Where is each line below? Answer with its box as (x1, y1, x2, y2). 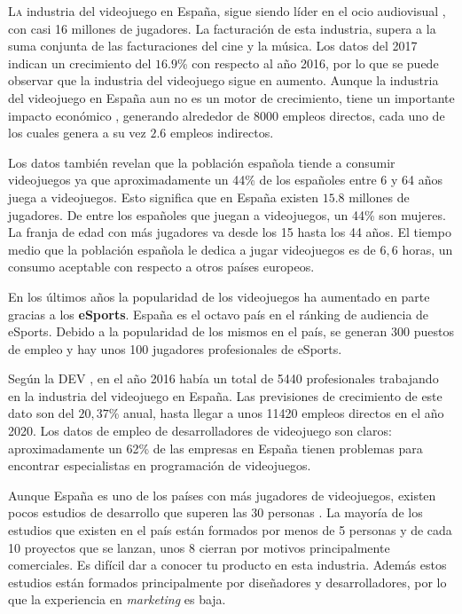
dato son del (8, 404, 74, 422)
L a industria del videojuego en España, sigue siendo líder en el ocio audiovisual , (8, 2, 446, 20)
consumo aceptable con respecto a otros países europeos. (8, 257, 315, 276)
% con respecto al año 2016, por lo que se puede (177, 53, 439, 72)
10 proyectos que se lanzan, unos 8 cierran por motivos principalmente (8, 538, 390, 556)
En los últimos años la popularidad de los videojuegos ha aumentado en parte (8, 287, 430, 305)
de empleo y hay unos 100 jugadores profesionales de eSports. (8, 339, 342, 358)
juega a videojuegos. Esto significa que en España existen (8, 187, 318, 206)
